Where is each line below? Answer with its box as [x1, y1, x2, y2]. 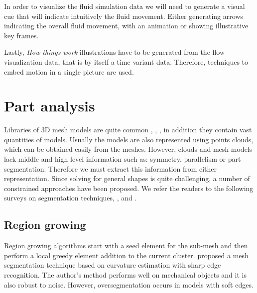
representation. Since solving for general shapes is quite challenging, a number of [4, 173, 250, 184]
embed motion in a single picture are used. [4, 66, 134, 77]
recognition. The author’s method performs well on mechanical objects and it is [4, 270, 247, 280]
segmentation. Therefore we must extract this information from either [4, 163, 217, 174]
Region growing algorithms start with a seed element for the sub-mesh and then [4, 240, 248, 251]
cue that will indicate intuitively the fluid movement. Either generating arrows [4, 10, 243, 21]
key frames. [4, 30, 39, 40]
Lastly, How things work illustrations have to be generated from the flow [4, 47, 225, 57]
